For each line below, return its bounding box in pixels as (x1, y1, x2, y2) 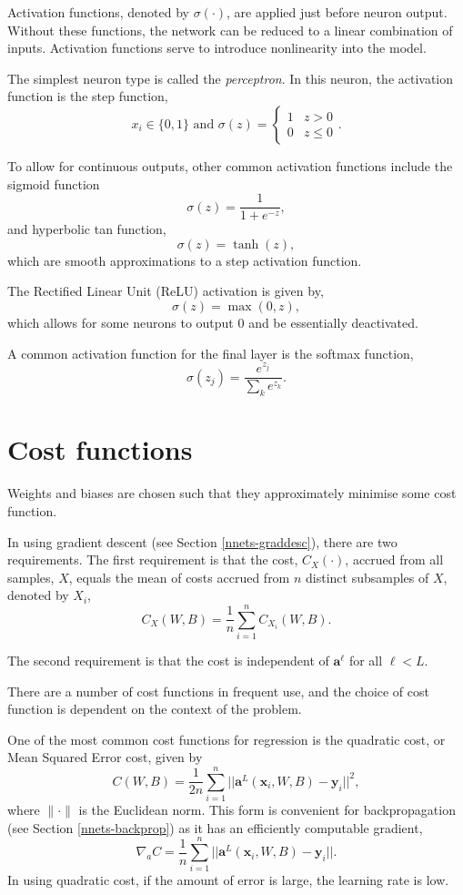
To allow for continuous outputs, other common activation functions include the (7, 156, 453, 175)
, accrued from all (345, 550, 444, 569)
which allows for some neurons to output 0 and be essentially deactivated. (7, 313, 418, 331)
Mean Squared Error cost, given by (7, 748, 203, 767)
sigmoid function (7, 174, 100, 193)
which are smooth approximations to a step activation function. (7, 250, 362, 270)
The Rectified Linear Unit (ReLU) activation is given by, (7, 281, 324, 300)
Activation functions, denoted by (7, 3, 189, 21)
